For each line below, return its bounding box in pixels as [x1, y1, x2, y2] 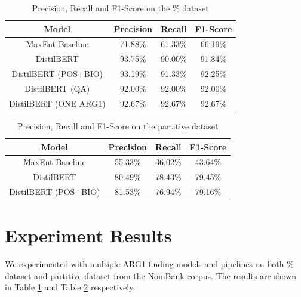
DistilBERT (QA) [24, 82, 90, 94]
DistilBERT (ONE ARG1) [9, 97, 106, 109]
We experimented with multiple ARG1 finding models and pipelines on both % [5, 258, 294, 270]
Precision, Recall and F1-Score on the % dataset [32, 2, 209, 14]
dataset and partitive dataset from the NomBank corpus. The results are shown [5, 269, 297, 281]
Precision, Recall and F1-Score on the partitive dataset [17, 119, 219, 132]
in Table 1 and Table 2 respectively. [5, 281, 136, 293]
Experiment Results [5, 223, 172, 247]
